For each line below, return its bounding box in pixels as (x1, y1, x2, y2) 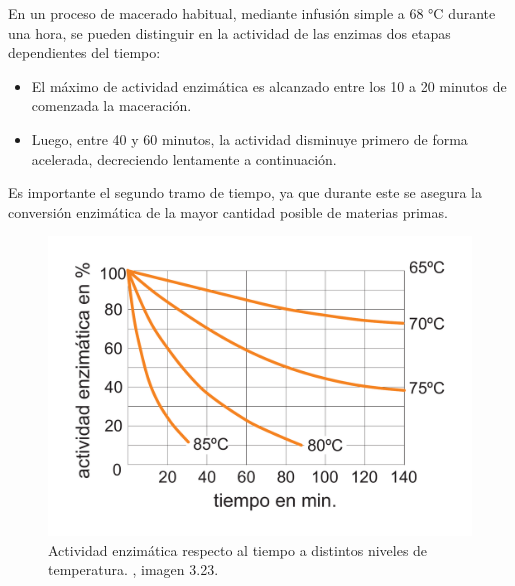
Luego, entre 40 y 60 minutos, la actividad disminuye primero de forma (31, 128, 468, 149)
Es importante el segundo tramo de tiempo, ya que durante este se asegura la (8, 182, 482, 203)
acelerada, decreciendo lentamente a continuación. (31, 148, 337, 169)
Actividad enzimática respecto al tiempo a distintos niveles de (48, 539, 428, 560)
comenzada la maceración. (31, 95, 192, 116)
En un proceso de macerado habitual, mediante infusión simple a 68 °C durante (8, 3, 496, 23)
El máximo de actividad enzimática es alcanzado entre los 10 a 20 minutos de (31, 75, 507, 96)
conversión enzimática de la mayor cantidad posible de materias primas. (8, 201, 448, 222)
